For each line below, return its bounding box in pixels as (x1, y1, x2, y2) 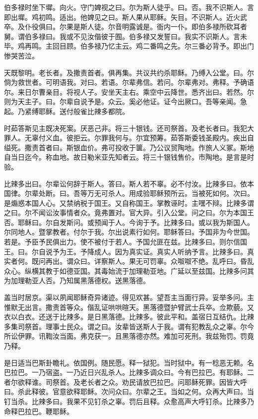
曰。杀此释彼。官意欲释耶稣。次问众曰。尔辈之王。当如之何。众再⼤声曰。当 (4, 386, 254, 397)
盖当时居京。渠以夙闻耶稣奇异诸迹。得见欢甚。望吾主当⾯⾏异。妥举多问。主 (4, 292, 254, 302)
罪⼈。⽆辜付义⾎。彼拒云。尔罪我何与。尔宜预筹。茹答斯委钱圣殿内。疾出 (4, 132, 247, 143)
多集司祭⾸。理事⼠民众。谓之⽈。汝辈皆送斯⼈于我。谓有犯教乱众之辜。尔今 (4, 321, 254, 331)
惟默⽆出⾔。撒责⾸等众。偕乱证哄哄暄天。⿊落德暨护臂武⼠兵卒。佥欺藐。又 (4, 301, 254, 312)
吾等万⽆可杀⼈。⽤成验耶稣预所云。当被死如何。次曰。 (73, 188, 254, 198)
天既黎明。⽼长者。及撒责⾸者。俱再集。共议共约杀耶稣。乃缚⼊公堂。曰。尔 (4, 67, 254, 77)
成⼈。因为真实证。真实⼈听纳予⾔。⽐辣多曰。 (94, 246, 247, 256)
